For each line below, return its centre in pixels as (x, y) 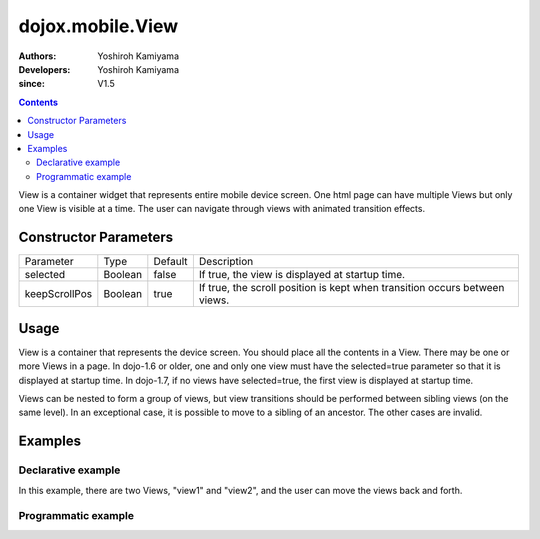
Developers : (44, 69)
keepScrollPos (58, 294)
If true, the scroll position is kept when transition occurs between (351, 288)
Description (226, 262)
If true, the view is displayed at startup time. (301, 275)
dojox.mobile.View (98, 26)
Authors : (37, 56)
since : (31, 84)
